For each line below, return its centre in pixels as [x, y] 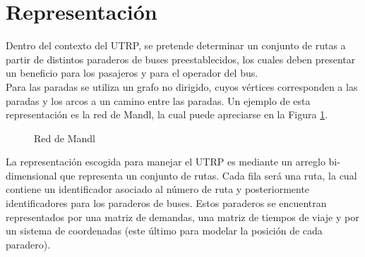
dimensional [31, 175]
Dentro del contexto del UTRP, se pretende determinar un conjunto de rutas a [176, 45]
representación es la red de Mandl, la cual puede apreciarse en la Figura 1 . [167, 114]
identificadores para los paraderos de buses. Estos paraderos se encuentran [166, 203]
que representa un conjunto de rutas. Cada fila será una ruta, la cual [209, 175]
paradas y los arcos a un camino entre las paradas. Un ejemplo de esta [158, 100]
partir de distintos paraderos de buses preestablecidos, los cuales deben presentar [181, 59]
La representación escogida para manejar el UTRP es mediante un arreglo [166, 162]
